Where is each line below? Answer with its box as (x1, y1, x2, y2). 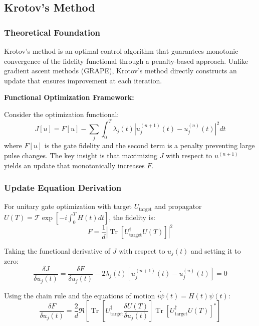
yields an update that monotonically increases (4, 160, 145, 170)
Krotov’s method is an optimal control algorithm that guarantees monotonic (4, 46, 238, 56)
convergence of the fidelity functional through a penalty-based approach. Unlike (4, 55, 248, 66)
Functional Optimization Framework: (4, 92, 134, 102)
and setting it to (191, 245, 241, 256)
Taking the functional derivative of (4, 245, 111, 256)
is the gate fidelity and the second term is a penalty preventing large (44, 140, 255, 151)
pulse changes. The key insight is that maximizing (4, 150, 157, 160)
